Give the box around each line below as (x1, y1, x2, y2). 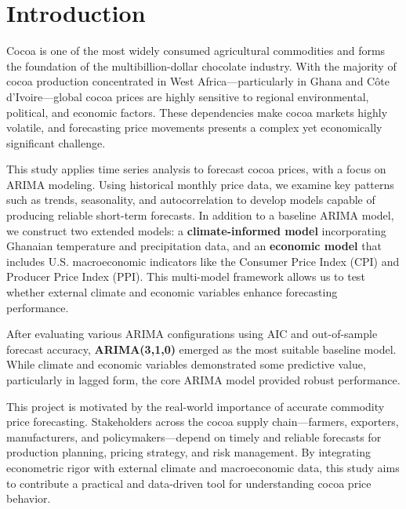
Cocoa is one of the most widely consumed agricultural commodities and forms (6, 42, 386, 59)
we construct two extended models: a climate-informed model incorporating (6, 222, 386, 238)
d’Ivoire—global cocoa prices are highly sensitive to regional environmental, (6, 88, 369, 104)
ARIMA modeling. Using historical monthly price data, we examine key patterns (6, 176, 394, 192)
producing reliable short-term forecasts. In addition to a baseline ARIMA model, (6, 207, 394, 224)
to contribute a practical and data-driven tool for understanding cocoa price (6, 474, 372, 491)
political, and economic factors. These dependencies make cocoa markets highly (6, 104, 388, 120)
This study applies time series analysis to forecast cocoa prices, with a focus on (6, 161, 386, 177)
